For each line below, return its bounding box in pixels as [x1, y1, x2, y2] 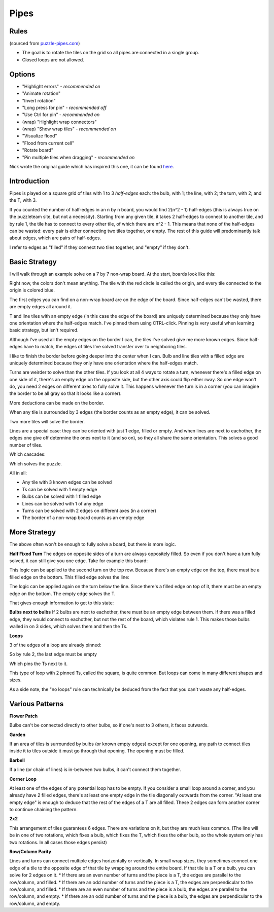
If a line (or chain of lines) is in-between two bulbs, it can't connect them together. [9, 767, 181, 773]
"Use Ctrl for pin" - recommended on [22, 112, 100, 118]
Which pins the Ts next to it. [9, 661, 68, 667]
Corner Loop [9, 776, 37, 782]
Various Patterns [9, 700, 64, 708]
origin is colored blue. [9, 287, 55, 294]
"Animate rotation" [22, 90, 61, 96]
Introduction [9, 176, 50, 185]
